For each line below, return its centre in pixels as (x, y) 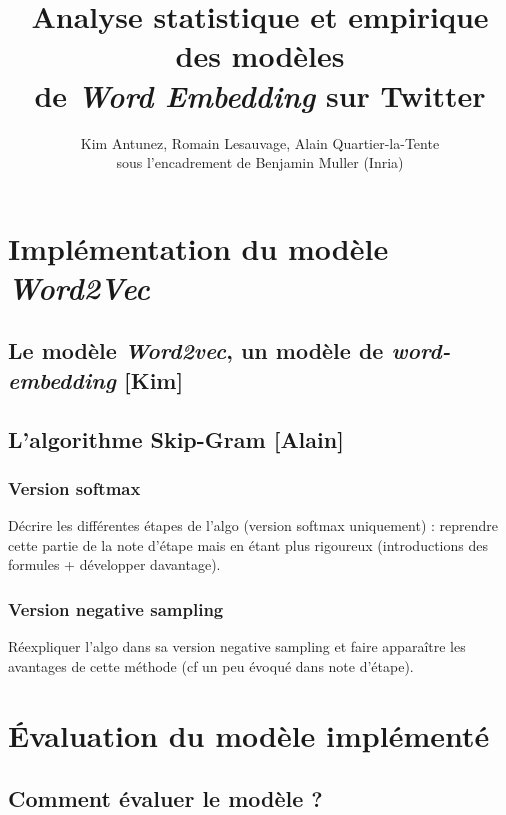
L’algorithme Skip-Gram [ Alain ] (176, 438)
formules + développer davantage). (114, 564)
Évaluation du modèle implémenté (249, 734)
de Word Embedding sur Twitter (260, 95)
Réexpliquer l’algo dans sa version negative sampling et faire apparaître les (237, 646)
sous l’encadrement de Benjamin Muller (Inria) (260, 162)
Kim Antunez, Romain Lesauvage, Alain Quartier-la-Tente (260, 142)
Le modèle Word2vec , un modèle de (196, 350)
